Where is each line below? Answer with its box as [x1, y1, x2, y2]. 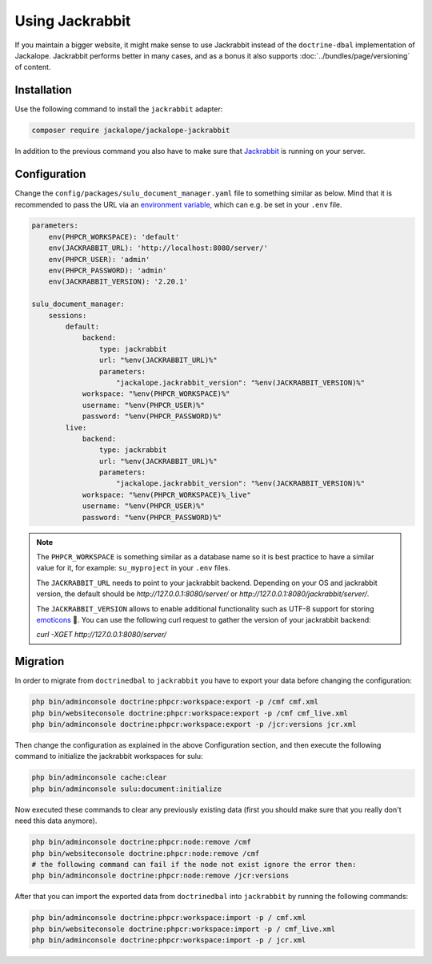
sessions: [48, 311, 87, 320]
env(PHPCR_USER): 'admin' [48, 255, 150, 264]
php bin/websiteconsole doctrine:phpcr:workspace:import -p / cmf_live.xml [31, 924, 336, 934]
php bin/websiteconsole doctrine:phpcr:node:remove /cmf [31, 849, 260, 857]
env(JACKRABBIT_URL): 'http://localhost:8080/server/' [48, 244, 268, 252]
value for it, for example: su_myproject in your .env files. [36, 563, 231, 573]
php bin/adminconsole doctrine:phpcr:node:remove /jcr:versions [31, 871, 290, 881]
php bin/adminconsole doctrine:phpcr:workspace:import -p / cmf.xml [31, 914, 306, 922]
